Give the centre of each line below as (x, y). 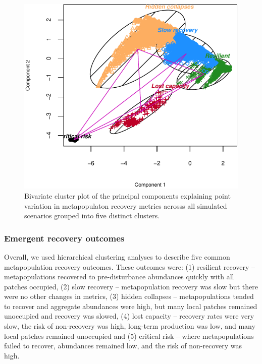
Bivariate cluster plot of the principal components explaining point (127, 195)
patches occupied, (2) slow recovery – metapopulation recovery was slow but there (131, 286)
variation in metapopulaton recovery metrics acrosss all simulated (126, 205)
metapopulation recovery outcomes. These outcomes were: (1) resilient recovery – (130, 266)
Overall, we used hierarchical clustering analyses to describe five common (117, 256)
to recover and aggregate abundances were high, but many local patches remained (131, 306)
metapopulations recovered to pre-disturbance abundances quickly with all (119, 277)
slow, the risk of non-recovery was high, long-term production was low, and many (130, 326)
